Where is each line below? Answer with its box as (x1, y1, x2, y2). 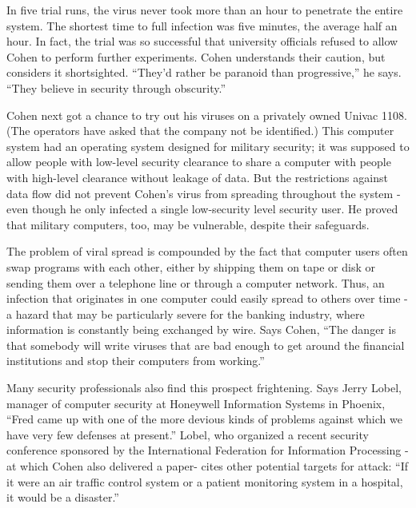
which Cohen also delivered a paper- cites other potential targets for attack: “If (20, 458, 409, 474)
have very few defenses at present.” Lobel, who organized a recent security (6, 426, 369, 443)
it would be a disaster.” (6, 489, 119, 506)
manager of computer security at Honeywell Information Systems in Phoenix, (6, 395, 386, 411)
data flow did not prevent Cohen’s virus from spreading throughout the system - (6, 185, 401, 201)
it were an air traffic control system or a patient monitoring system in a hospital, (6, 473, 403, 490)
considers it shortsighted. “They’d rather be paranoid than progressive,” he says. (6, 64, 402, 81)
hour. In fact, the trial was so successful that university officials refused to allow (6, 33, 398, 50)
